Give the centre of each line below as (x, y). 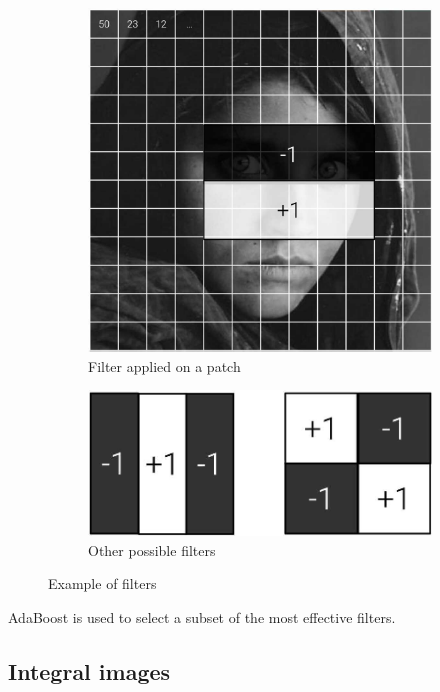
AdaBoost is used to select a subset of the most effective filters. (202, 616)
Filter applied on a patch (164, 365)
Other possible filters (152, 549)
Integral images (89, 670)
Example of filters (102, 583)
